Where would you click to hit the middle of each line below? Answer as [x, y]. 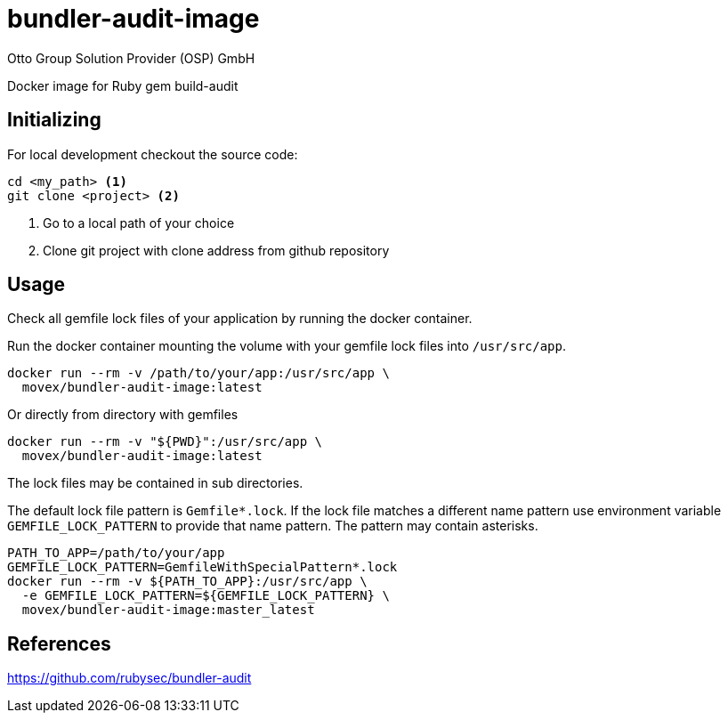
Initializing [54, 120]
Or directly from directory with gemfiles [123, 415]
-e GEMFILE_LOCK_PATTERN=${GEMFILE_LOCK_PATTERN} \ [206, 596]
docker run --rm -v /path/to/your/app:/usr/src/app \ [198, 373]
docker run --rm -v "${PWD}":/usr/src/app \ [165, 442]
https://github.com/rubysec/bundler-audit [129, 678]
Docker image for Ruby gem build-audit [123, 85]
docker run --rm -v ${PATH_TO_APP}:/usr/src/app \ [187, 582]
